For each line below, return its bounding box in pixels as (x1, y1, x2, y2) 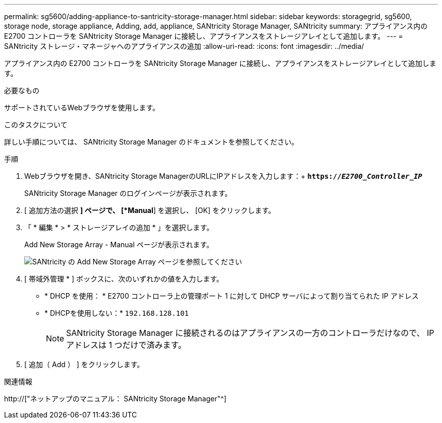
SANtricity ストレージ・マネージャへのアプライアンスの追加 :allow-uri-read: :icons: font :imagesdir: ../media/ (4, 42, 364, 50)
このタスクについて (4, 120, 68, 129)
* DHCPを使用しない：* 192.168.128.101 (44, 309, 189, 317)
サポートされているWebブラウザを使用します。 (4, 103, 159, 112)
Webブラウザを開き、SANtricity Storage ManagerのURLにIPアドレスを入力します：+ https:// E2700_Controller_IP (24, 172, 422, 180)
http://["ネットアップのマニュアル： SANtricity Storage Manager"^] (4, 394, 227, 403)
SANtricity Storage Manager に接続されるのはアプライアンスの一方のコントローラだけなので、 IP (66, 328, 434, 338)
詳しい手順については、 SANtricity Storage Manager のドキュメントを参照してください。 (4, 137, 299, 146)
